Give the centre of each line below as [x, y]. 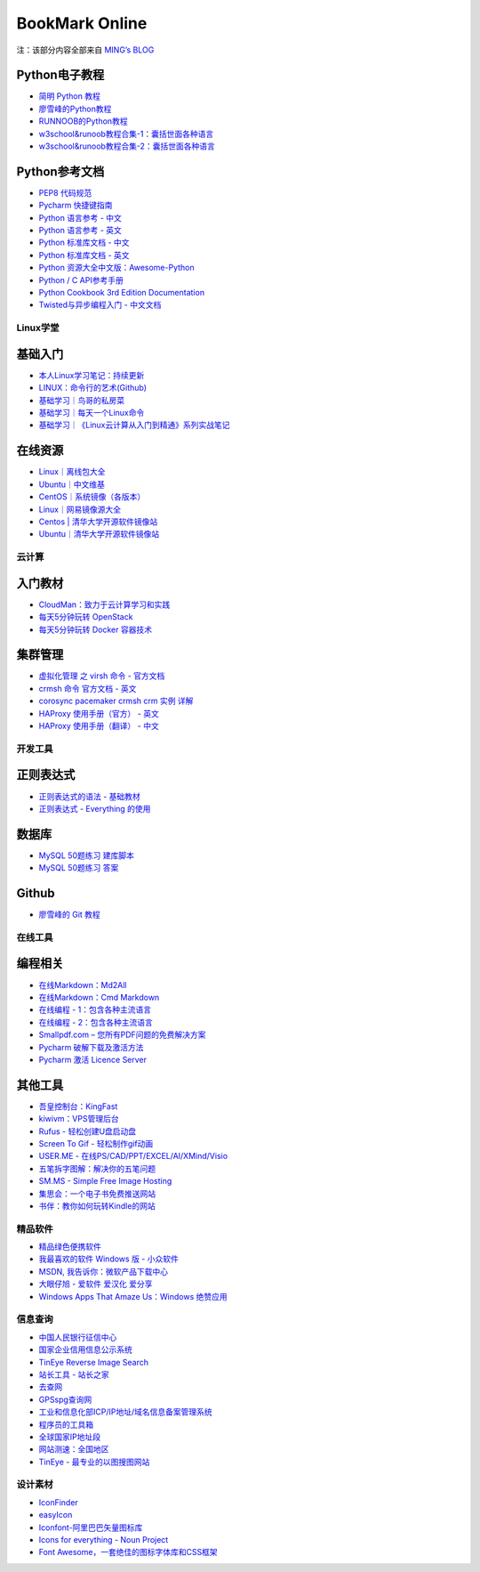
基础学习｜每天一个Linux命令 [92, 413]
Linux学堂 [38, 328]
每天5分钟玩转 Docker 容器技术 [96, 629]
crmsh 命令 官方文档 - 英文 [88, 688]
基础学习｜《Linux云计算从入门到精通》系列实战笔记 [134, 425]
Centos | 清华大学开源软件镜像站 [98, 522]
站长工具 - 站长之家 [74, 1374]
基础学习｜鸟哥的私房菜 [81, 400]
